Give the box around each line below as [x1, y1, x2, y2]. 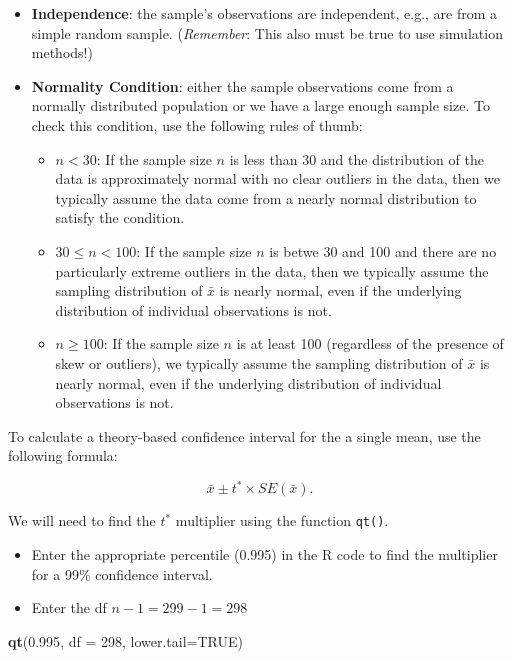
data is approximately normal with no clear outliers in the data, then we [55, 168, 501, 189]
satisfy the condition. [55, 207, 185, 228]
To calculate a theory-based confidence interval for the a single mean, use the [8, 425, 481, 446]
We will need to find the [8, 510, 156, 531]
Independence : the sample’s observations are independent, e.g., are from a [31, 3, 498, 23]
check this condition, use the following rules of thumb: [31, 114, 363, 135]
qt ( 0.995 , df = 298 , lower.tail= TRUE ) [8, 630, 243, 651]
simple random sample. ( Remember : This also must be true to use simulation [31, 22, 503, 43]
